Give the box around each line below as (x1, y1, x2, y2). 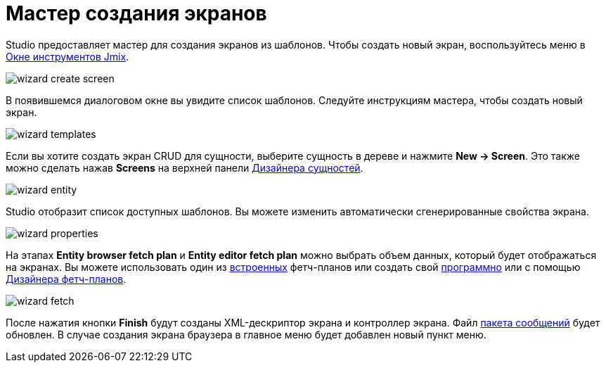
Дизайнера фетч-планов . (6, 272, 127, 285)
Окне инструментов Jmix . (6, 50, 129, 63)
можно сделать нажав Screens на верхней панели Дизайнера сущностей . (6, 161, 363, 174)
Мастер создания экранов (6, 1, 267, 25)
